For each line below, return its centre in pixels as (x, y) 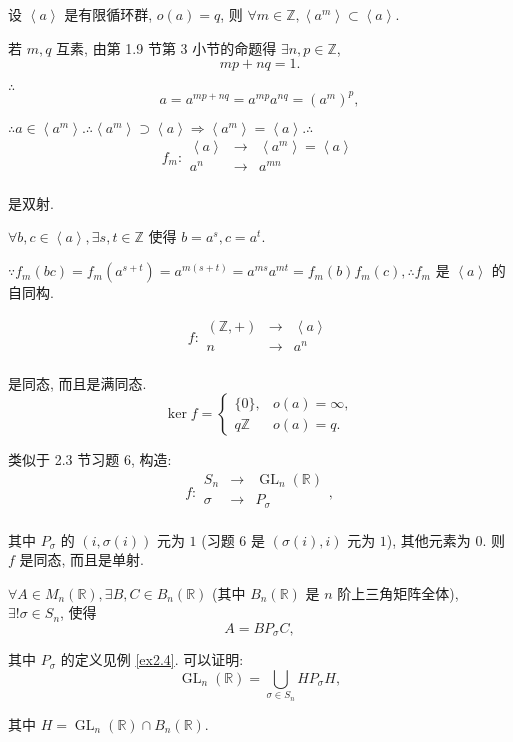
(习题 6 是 (233, 539)
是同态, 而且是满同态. (77, 382)
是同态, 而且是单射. (81, 559)
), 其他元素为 (428, 539)
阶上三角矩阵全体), (398, 592)
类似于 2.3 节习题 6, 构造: (90, 459)
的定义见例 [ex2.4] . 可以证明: (152, 659)
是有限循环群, (108, 14)
